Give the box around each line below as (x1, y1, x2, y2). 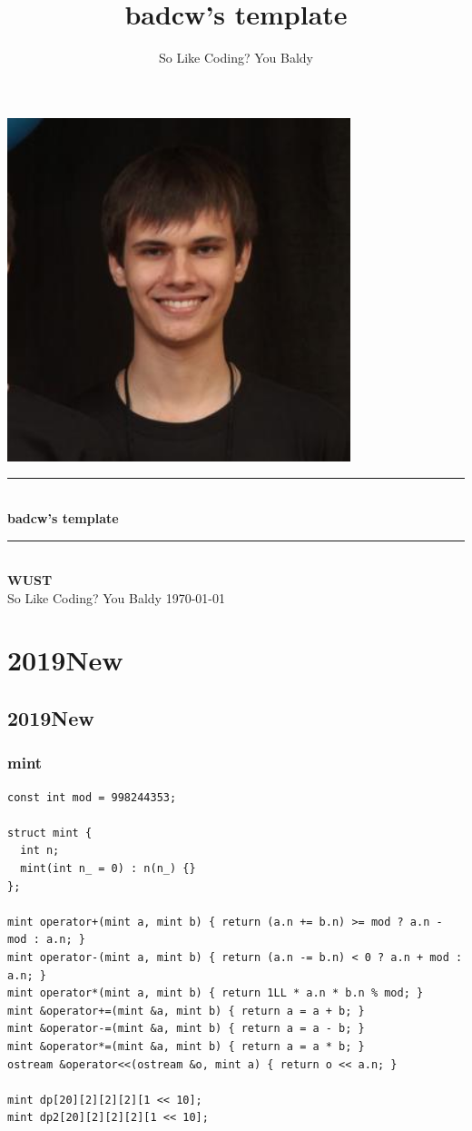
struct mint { (7, 826, 93, 839)
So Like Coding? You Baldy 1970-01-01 (7, 588, 225, 607)
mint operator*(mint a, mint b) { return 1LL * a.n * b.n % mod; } (7, 987, 424, 1000)
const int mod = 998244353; (7, 790, 177, 804)
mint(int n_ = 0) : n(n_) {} (20, 862, 196, 876)
